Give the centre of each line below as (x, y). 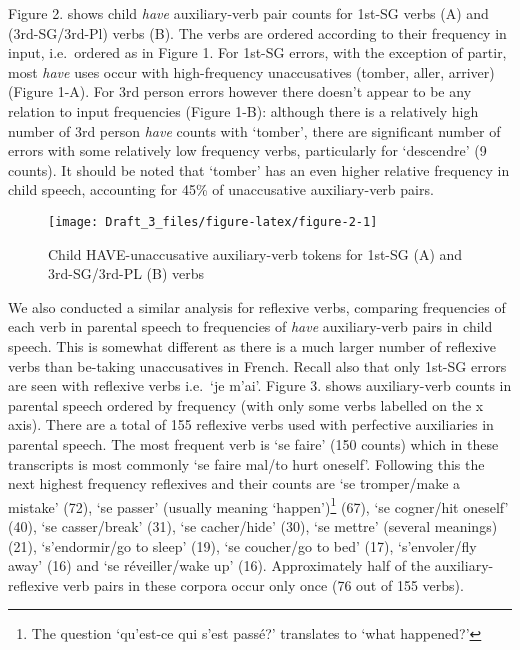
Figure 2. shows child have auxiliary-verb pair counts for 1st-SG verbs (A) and (248, 13)
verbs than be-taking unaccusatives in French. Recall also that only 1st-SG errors (257, 365)
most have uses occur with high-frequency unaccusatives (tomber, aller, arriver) (251, 71)
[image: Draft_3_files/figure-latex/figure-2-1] (213, 221)
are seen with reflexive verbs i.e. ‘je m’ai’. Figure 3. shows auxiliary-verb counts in (260, 385)
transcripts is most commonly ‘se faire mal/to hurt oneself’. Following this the (246, 463)
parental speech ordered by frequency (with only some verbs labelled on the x (246, 404)
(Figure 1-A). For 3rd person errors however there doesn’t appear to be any (240, 91)
